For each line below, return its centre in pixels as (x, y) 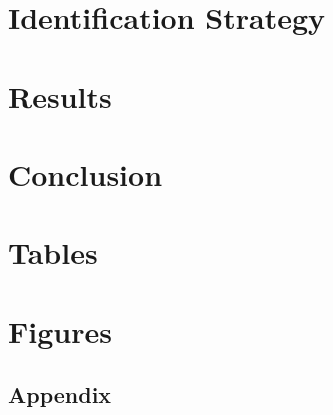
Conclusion (85, 173)
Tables (53, 252)
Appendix (60, 394)
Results (60, 95)
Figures (60, 330)
